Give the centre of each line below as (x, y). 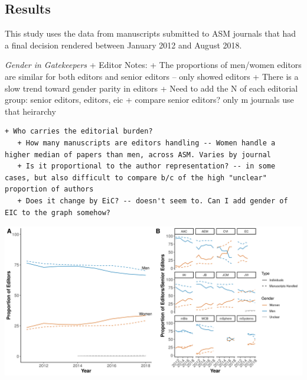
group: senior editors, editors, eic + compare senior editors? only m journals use (149, 100)
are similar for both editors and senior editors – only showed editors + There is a (152, 76)
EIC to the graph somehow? (58, 212)
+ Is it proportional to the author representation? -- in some (146, 166)
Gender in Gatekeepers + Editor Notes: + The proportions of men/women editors (153, 65)
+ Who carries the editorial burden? (79, 131)
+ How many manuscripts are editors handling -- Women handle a (146, 143)
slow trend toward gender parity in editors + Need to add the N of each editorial (151, 88)
